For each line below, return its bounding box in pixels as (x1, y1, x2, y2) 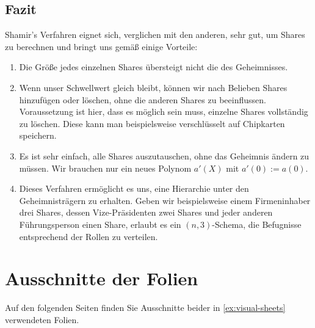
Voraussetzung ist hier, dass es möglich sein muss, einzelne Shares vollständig (19, 105, 308, 118)
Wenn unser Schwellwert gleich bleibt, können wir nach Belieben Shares (19, 81, 288, 93)
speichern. (19, 129, 57, 142)
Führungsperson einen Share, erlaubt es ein (19, 217, 181, 230)
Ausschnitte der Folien (5, 266, 198, 291)
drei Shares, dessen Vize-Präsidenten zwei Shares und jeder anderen (19, 206, 273, 219)
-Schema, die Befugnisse (212, 217, 302, 230)
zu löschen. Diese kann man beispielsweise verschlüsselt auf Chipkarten (19, 117, 285, 129)
